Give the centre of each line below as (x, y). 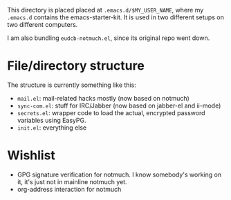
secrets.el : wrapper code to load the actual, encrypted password (111, 112)
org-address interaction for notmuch (69, 189)
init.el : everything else (52, 128)
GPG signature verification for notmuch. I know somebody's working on (119, 174)
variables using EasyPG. (52, 120)
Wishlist (31, 156)
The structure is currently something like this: (72, 85)
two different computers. (43, 24)
